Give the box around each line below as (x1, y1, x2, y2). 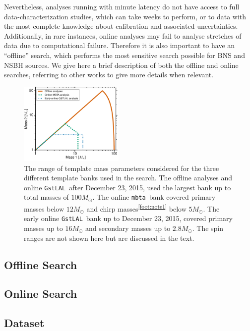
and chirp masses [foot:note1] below (86, 202, 187, 214)
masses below (24, 203, 64, 214)
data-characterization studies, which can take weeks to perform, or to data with (4, 11, 247, 21)
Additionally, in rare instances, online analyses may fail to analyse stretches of (4, 30, 242, 41)
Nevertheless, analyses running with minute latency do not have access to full (4, 1, 240, 11)
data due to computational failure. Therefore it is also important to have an (4, 40, 235, 51)
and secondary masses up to (85, 222, 171, 233)
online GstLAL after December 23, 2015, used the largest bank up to (24, 182, 231, 192)
